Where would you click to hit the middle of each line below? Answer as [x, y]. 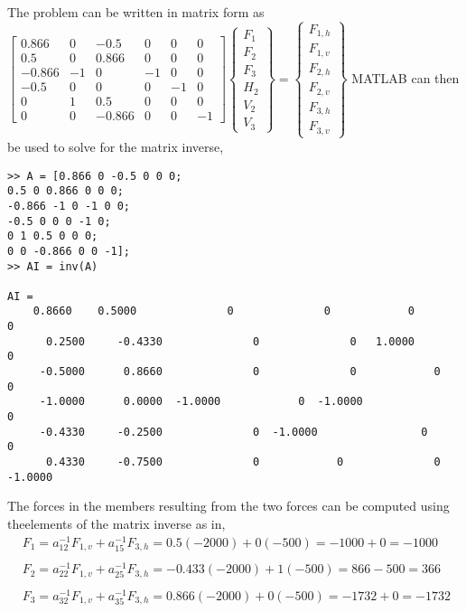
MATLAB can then [405, 77]
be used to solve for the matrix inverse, [116, 146]
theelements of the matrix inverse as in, [116, 523]
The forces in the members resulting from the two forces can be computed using [228, 506]
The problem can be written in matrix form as [136, 12]
